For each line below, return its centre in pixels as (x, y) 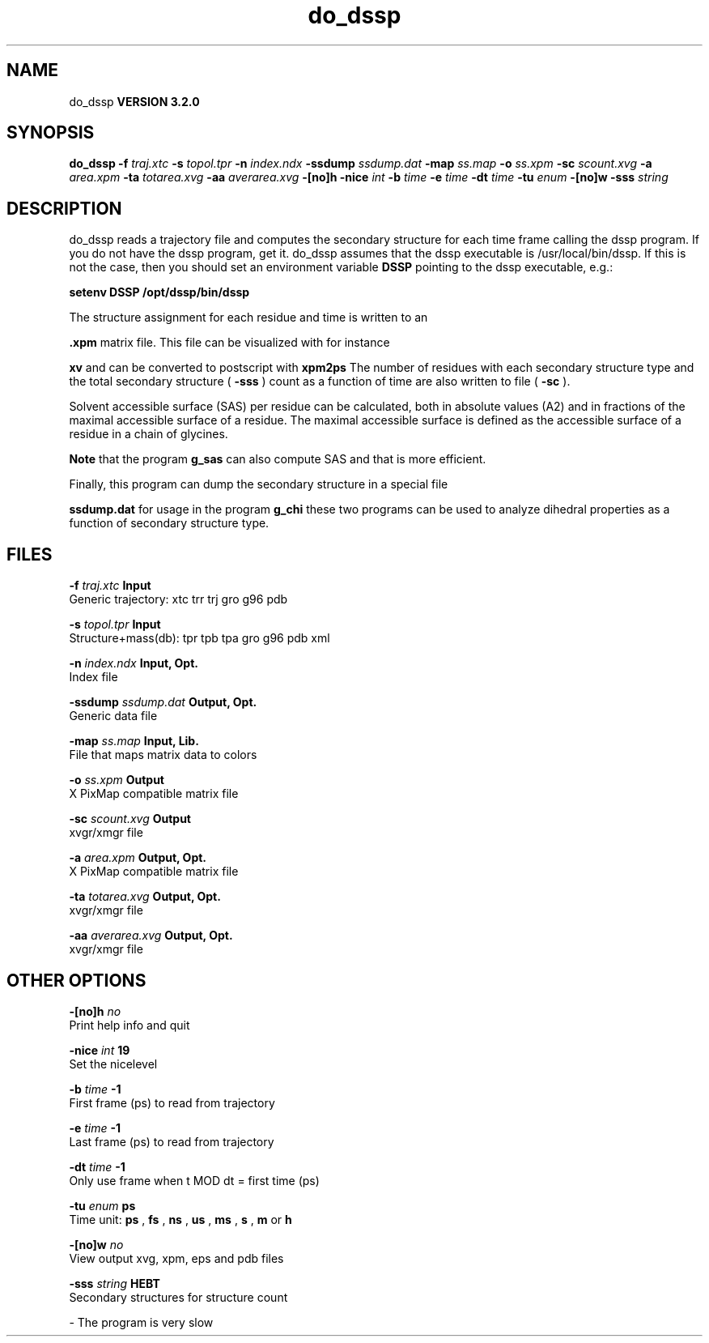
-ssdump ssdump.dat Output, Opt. (163, 702)
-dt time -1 (97, 1166)
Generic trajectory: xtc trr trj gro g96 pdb (178, 599)
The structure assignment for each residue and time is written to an (248, 318)
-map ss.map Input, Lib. (134, 741)
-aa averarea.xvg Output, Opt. (151, 936)
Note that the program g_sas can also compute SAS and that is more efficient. (278, 459)
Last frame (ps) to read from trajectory (172, 1141)
